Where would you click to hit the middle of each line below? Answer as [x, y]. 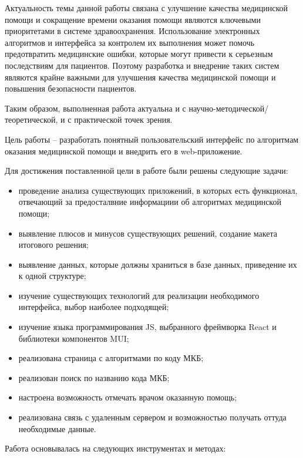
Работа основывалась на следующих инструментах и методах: [115, 448]
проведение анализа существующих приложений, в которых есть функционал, [158, 190]
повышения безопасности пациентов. [71, 88]
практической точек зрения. [123, 119]
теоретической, [31, 119]
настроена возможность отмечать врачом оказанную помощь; [128, 397]
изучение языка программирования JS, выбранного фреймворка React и [147, 327]
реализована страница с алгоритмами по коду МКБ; [111, 358]
